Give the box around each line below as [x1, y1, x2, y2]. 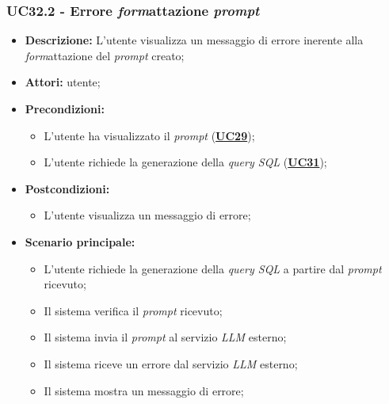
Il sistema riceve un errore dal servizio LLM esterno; [44, 355, 298, 372]
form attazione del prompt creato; [25, 47, 185, 63]
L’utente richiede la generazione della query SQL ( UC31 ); [44, 154, 327, 170]
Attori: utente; [25, 74, 101, 90]
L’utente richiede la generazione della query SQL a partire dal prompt [44, 260, 382, 276]
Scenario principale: [25, 233, 135, 250]
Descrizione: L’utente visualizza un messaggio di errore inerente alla [25, 32, 364, 48]
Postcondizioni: [25, 180, 110, 196]
